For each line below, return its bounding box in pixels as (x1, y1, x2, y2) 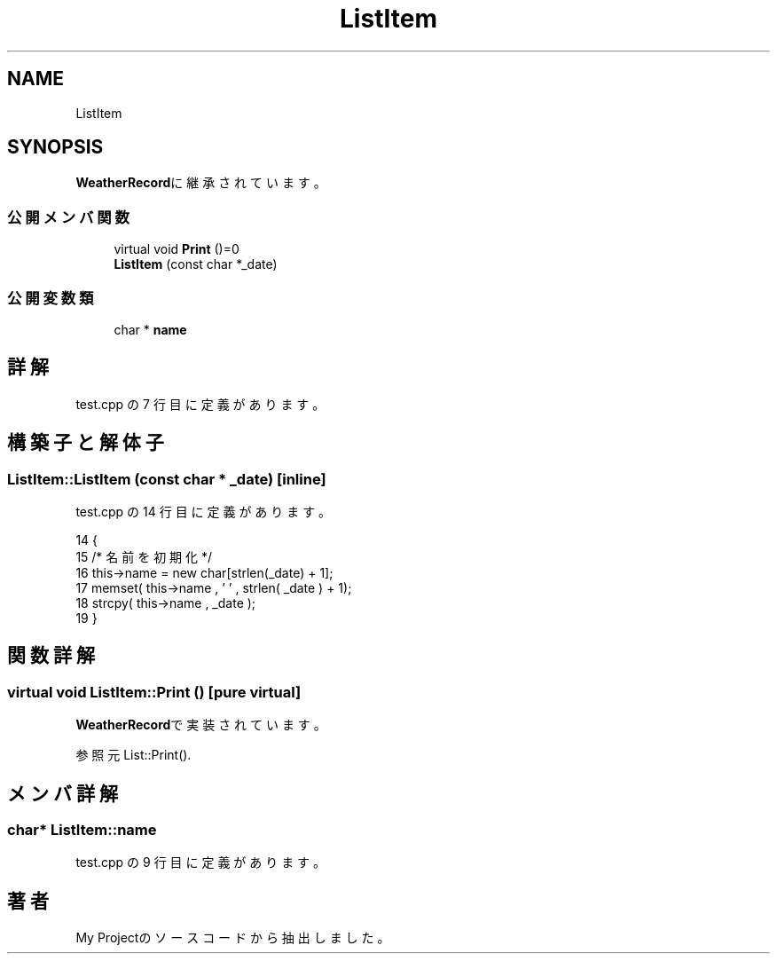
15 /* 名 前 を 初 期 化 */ (75, 549, 213, 564)
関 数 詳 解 (7, 644, 95, 667)
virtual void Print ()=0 (114, 241, 239, 257)
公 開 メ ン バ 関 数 (7, 208, 129, 226)
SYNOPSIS (7, 136, 104, 159)
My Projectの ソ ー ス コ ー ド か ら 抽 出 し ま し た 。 (75, 930, 390, 946)
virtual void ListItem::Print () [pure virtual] (7, 682, 302, 701)
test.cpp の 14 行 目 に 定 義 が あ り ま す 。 (75, 504, 332, 519)
